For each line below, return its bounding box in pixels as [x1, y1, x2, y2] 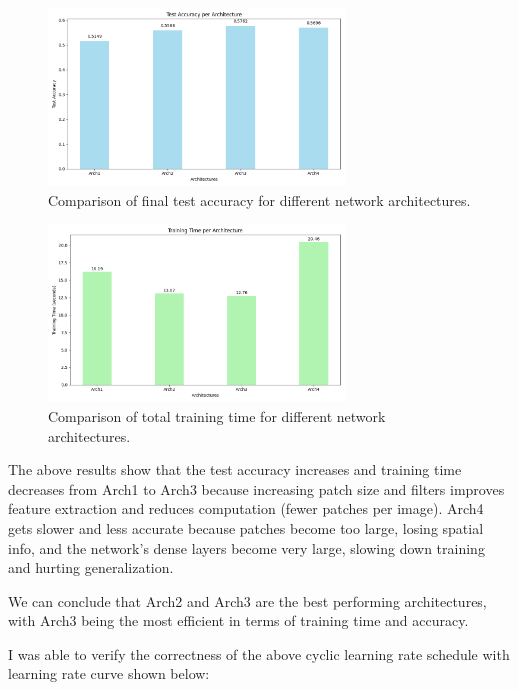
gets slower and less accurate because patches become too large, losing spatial [8, 517, 484, 538]
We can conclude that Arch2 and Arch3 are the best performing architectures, [8, 590, 487, 611]
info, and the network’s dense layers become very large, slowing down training [8, 537, 485, 558]
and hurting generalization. [8, 557, 174, 578]
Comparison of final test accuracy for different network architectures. [48, 189, 471, 210]
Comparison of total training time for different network [48, 405, 386, 426]
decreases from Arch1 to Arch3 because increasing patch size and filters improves [8, 478, 505, 499]
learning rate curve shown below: [8, 663, 210, 684]
